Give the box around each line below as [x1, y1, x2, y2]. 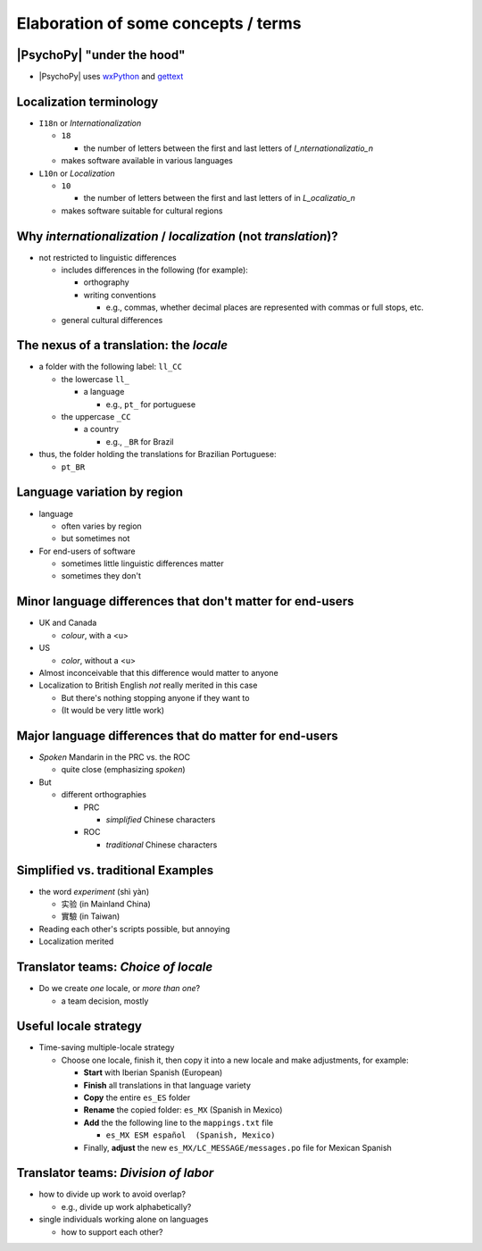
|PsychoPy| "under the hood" [16, 47, 186, 63]
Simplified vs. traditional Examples [16, 863, 214, 878]
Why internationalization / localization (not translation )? [16, 229, 338, 244]
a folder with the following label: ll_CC [38, 362, 183, 372]
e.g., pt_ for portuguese [105, 398, 196, 410]
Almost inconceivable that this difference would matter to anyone [38, 667, 278, 678]
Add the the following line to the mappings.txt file [83, 1117, 274, 1128]
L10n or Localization [38, 168, 115, 179]
